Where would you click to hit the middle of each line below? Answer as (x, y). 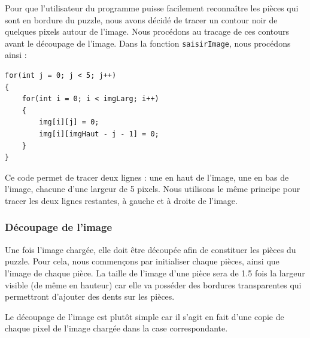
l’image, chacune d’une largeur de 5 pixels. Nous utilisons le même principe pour (153, 189)
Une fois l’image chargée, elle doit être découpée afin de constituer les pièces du (151, 249)
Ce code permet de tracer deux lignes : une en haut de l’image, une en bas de (147, 177)
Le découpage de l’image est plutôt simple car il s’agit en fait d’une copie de (145, 316)
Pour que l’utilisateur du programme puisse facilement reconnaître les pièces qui (152, 8)
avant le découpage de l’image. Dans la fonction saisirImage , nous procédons (148, 43)
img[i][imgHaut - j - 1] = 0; (99, 134)
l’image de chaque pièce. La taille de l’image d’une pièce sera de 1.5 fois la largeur (155, 272)
